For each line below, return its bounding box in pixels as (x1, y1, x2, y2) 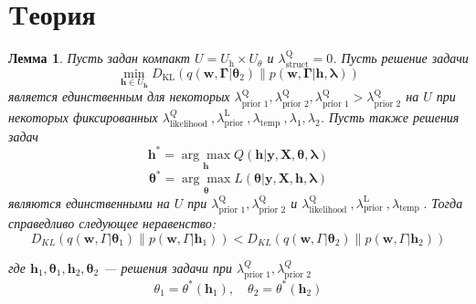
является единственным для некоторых (8, 87, 230, 106)
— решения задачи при (103, 257, 233, 277)
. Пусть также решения (320, 107, 460, 126)
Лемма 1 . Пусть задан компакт (8, 48, 190, 68)
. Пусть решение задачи (333, 48, 469, 68)
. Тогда (423, 193, 463, 212)
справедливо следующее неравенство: (8, 214, 217, 233)
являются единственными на (8, 193, 170, 212)
